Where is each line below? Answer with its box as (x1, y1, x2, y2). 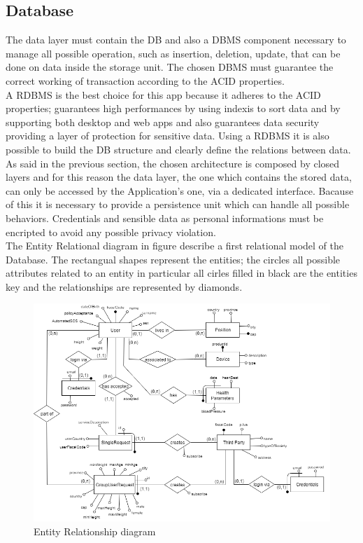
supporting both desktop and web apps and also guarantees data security (6, 114, 320, 129)
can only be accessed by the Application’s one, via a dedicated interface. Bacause (6, 183, 354, 198)
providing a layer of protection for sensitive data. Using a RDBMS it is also (6, 128, 329, 143)
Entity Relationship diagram (34, 523, 156, 538)
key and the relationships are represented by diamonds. (6, 279, 243, 294)
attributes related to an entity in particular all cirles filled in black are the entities (6, 266, 357, 280)
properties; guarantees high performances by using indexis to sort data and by (6, 101, 341, 116)
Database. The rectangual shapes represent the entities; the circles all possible (6, 252, 341, 266)
